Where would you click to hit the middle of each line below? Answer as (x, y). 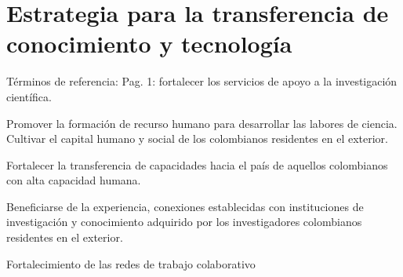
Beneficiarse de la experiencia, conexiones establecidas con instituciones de (185, 206)
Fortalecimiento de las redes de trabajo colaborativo (131, 263)
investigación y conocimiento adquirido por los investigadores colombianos (184, 222)
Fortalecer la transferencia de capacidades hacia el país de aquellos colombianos (197, 164)
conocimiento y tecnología (149, 44)
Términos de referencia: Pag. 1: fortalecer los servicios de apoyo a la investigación (202, 81)
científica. (29, 96)
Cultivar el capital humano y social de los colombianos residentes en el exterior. (198, 138)
